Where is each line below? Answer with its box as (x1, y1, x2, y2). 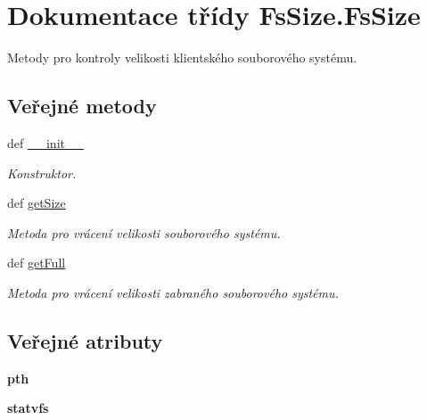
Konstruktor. (7, 163, 77, 182)
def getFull (7, 253, 66, 272)
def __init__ (7, 133, 84, 152)
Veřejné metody (7, 92, 157, 119)
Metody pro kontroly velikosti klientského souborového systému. (7, 48, 357, 67)
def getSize (7, 194, 66, 212)
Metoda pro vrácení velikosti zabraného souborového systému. (7, 283, 339, 301)
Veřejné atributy (7, 326, 163, 354)
